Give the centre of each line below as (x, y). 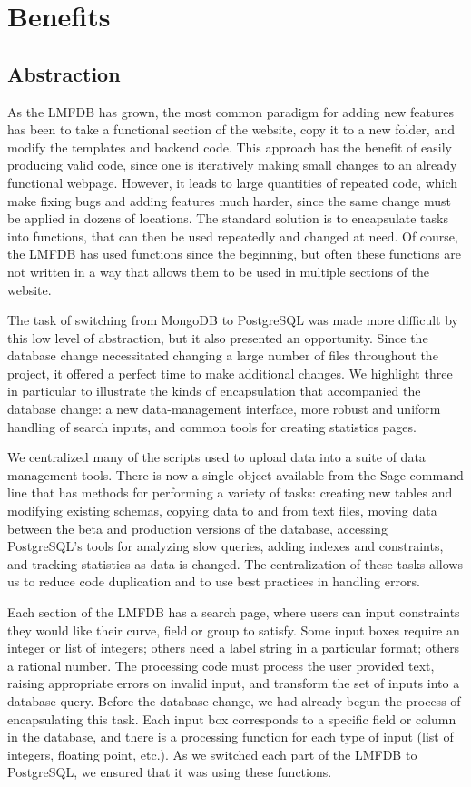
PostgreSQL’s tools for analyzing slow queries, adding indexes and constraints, (226, 546)
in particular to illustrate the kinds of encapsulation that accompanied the (214, 391)
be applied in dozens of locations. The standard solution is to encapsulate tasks (228, 218)
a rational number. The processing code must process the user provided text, (221, 665)
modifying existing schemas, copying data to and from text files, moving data (222, 511)
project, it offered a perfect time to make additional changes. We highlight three (230, 373)
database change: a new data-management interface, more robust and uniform (224, 409)
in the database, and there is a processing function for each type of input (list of (231, 737)
